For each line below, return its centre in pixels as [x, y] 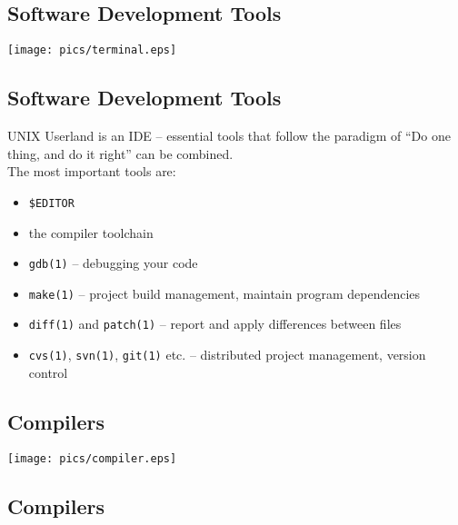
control [48, 372]
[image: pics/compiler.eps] [92, 458]
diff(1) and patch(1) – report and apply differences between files [215, 324]
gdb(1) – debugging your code [113, 263]
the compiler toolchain [91, 232]
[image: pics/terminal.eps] [92, 50]
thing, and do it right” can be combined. [120, 153]
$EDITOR [51, 203]
